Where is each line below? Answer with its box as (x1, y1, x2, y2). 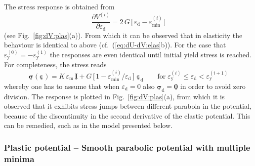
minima (4, 152, 35, 165)
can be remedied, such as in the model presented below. (4, 120, 172, 130)
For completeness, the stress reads (4, 59, 107, 70)
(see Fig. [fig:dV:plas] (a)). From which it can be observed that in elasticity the (4, 30, 243, 40)
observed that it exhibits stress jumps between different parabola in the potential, (4, 101, 252, 111)
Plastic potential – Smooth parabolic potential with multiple (4, 141, 251, 153)
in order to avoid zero (180, 81, 246, 91)
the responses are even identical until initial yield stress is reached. (49, 49, 252, 59)
